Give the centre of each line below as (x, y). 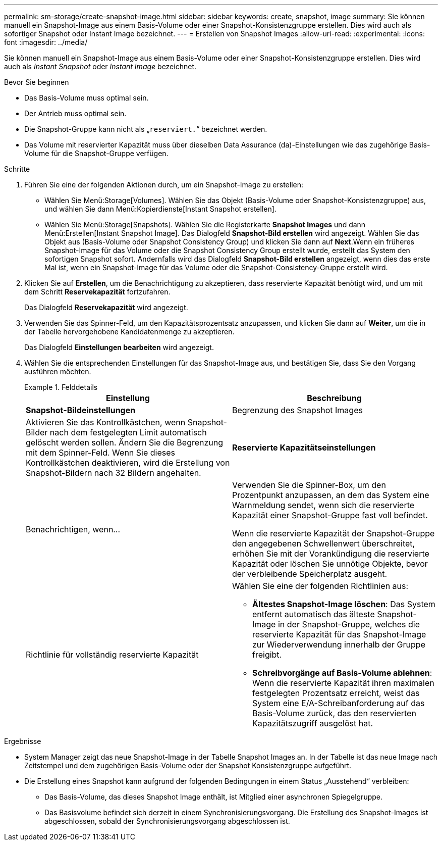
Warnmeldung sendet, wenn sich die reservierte (323, 505)
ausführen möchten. (58, 371)
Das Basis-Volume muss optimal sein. (87, 98)
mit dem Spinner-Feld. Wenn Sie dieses (100, 453)
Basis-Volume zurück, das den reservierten (334, 713)
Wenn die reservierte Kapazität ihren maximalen (343, 683)
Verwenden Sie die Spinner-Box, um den (309, 485)
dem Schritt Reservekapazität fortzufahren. (97, 292)
